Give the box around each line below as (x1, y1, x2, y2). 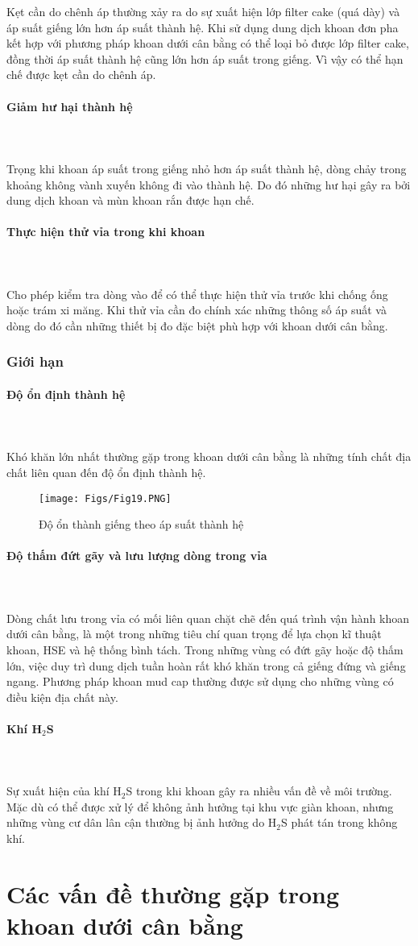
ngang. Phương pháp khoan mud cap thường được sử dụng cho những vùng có (6, 673, 394, 690)
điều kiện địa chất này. (6, 688, 118, 705)
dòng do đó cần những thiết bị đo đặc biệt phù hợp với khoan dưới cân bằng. (6, 317, 388, 334)
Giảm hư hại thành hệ (6, 98, 133, 114)
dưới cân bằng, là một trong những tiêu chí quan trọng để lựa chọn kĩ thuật (6, 625, 382, 642)
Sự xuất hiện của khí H (6, 782, 122, 799)
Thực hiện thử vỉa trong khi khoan (6, 223, 205, 240)
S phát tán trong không (281, 814, 398, 831)
